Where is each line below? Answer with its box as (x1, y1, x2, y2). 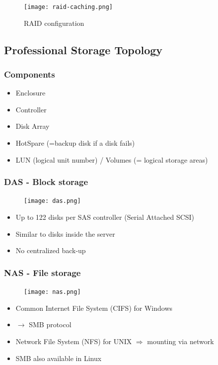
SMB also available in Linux (15, 353, 102, 363)
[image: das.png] (24, 197, 81, 205)
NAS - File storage (4, 266, 81, 278)
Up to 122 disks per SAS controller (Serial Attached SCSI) (15, 212, 195, 222)
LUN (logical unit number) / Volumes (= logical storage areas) (15, 154, 208, 165)
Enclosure (15, 88, 46, 98)
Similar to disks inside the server (15, 228, 115, 239)
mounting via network (147, 336, 214, 346)
